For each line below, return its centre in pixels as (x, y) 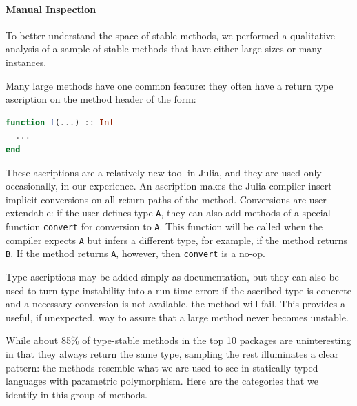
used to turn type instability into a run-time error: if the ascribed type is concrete (178, 290)
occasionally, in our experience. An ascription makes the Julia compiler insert (169, 186)
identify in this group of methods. (76, 394)
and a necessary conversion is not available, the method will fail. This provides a (175, 304)
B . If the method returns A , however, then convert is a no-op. (136, 253)
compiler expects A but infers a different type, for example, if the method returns (177, 240)
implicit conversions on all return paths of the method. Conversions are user (166, 199)
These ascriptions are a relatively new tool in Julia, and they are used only (164, 172)
